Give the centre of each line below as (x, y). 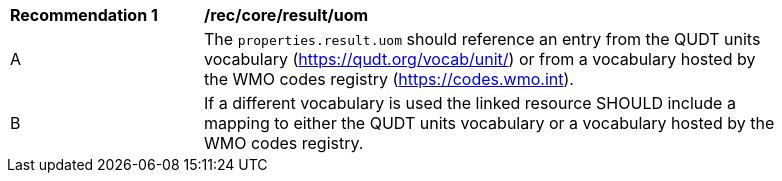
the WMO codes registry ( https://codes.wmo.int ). (389, 79)
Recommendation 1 (84, 15)
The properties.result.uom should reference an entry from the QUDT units (482, 39)
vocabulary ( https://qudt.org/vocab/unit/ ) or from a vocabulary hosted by (480, 59)
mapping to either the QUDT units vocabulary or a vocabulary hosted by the (489, 123)
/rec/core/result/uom (286, 15)
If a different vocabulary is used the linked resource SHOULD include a (470, 103)
